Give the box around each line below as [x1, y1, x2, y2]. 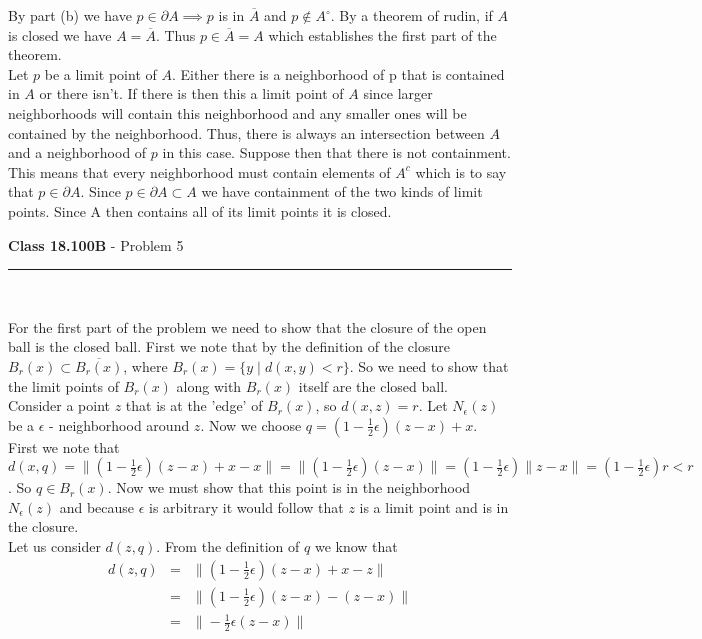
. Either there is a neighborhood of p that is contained [171, 63, 505, 84]
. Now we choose [200, 414, 302, 435]
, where [123, 355, 168, 376]
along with [176, 375, 242, 396]
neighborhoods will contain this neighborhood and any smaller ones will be [8, 102, 467, 123]
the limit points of [8, 375, 119, 396]
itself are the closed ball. [298, 375, 448, 396]
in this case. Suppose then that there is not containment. [162, 142, 511, 163]
